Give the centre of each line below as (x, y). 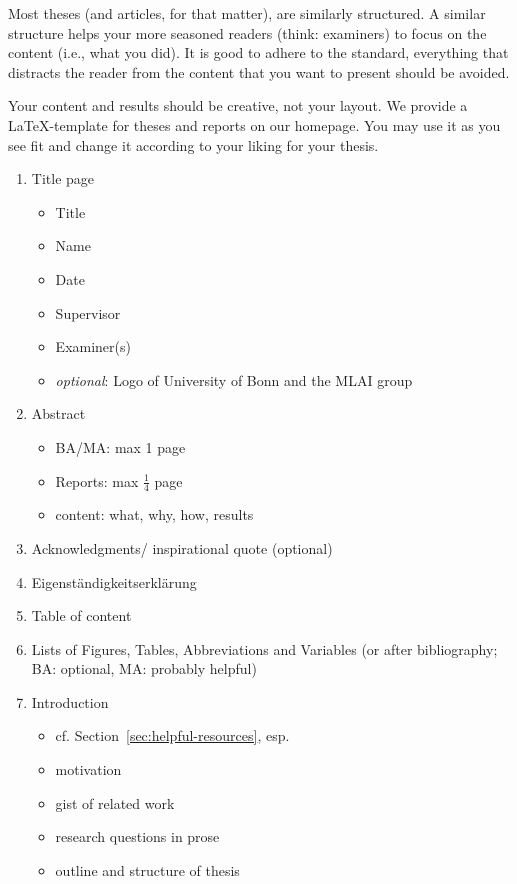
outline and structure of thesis (147, 869)
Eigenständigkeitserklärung (114, 581)
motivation (88, 769)
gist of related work (115, 802)
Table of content (81, 615)
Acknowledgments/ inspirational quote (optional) (182, 547)
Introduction (70, 701)
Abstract (58, 413)
